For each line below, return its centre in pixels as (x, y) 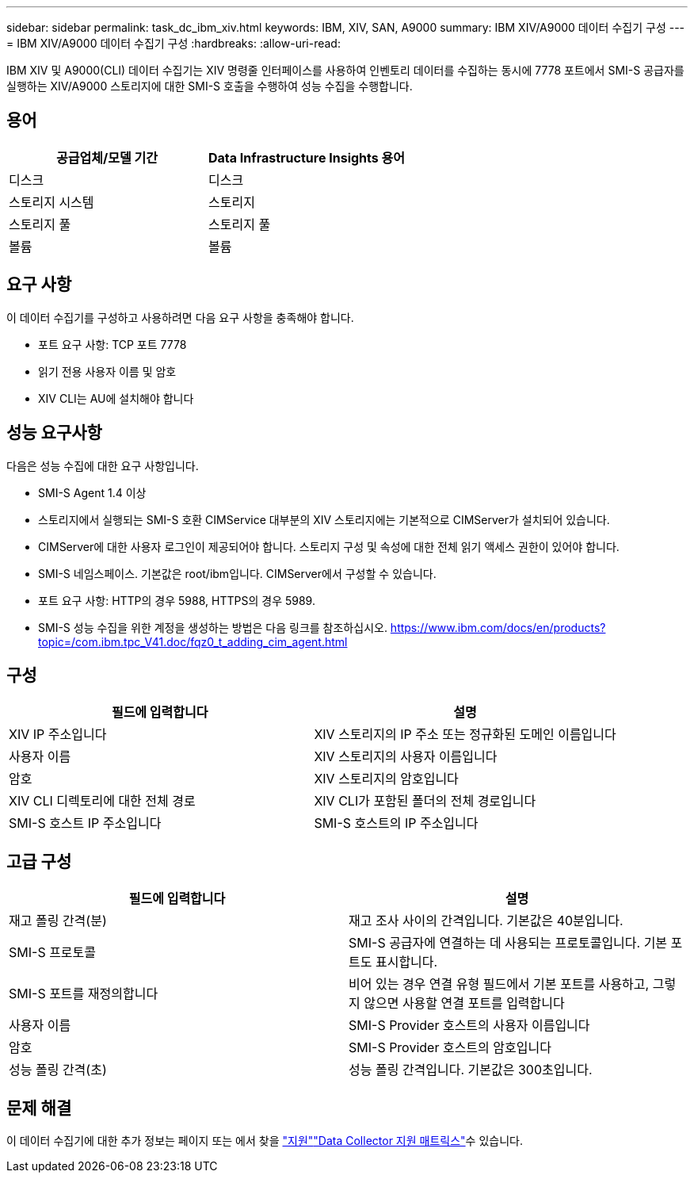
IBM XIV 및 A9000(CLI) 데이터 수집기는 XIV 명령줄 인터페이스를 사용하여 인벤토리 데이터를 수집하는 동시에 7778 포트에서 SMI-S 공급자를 (345, 70)
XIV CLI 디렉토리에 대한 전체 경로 (102, 801)
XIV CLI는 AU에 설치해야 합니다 (116, 398)
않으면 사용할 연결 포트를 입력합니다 (464, 1003)
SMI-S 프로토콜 (53, 953)
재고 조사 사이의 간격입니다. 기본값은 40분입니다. (486, 921)
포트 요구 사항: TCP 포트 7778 (112, 344)
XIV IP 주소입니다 (58, 735)
